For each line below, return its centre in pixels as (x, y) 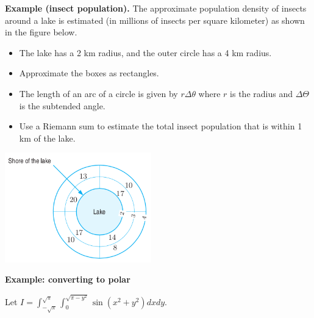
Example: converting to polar (68, 279)
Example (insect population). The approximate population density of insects (156, 8)
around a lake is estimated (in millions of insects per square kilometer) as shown (155, 20)
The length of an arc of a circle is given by (98, 93)
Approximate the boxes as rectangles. (89, 73)
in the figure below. (41, 32)
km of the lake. (47, 138)
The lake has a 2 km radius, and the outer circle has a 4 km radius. (145, 52)
